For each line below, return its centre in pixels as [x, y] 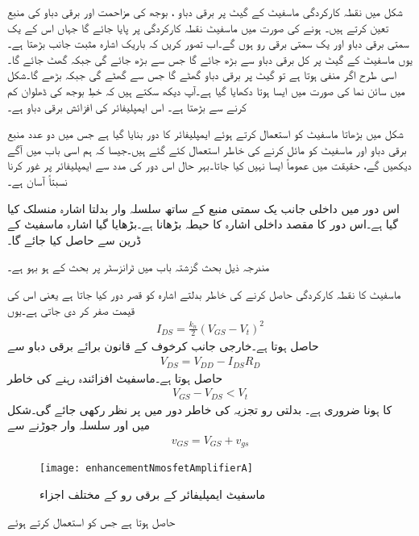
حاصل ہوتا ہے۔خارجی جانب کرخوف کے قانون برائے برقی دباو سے [163, 346]
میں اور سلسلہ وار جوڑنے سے [79, 425]
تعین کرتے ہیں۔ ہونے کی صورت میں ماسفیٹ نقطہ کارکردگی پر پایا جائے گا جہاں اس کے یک [198, 27]
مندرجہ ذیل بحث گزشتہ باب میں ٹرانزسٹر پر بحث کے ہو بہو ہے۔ [139, 267]
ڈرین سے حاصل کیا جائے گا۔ [75, 239]
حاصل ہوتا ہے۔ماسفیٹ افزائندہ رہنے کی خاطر [115, 377]
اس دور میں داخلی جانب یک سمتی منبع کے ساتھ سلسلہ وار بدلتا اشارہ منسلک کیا [203, 208]
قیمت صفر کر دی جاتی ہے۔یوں [71, 310]
